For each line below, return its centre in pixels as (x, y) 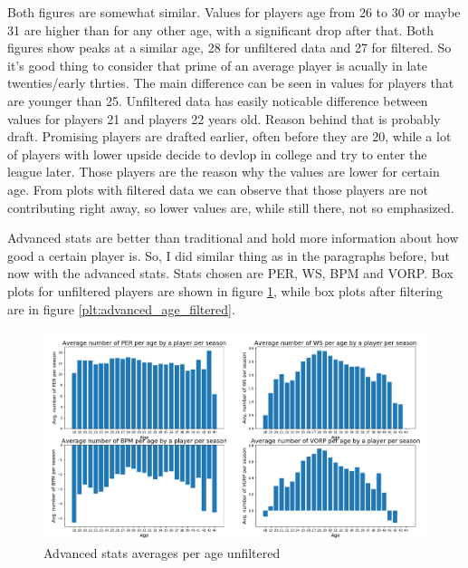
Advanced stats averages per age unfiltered (162, 552)
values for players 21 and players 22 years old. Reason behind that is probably (224, 118)
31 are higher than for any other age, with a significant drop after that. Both (221, 29)
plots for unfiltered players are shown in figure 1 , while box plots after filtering (225, 290)
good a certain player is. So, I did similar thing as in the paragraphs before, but (229, 255)
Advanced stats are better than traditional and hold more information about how (233, 238)
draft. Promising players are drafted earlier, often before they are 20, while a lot (229, 136)
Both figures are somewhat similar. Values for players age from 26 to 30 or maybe (234, 12)
